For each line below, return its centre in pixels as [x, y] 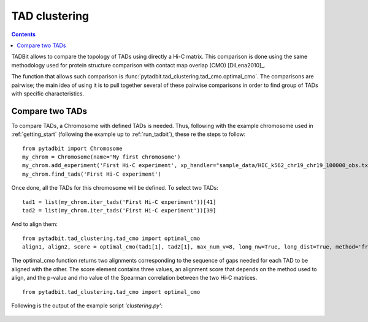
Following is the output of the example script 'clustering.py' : [87, 305]
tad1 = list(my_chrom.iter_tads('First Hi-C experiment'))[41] [119, 202]
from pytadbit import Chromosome [72, 148]
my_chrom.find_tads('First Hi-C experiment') [92, 174]
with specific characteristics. [48, 93]
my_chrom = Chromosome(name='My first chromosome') [102, 157]
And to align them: [34, 224]
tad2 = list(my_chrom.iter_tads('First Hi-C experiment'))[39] [119, 210]
